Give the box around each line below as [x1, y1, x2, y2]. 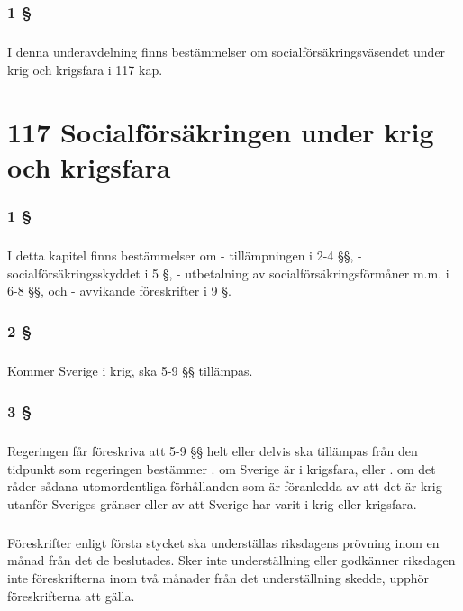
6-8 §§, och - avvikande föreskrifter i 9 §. [7, 281, 231, 300]
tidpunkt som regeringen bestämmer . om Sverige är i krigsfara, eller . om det [7, 459, 436, 478]
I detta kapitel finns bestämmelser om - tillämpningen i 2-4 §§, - [7, 246, 362, 265]
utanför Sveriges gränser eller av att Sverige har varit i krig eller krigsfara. [7, 494, 417, 513]
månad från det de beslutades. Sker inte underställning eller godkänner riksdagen [7, 551, 456, 570]
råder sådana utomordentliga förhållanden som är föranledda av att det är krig [7, 477, 442, 496]
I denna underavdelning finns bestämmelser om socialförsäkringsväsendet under [7, 42, 446, 61]
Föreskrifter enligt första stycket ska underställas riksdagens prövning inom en [7, 533, 440, 552]
